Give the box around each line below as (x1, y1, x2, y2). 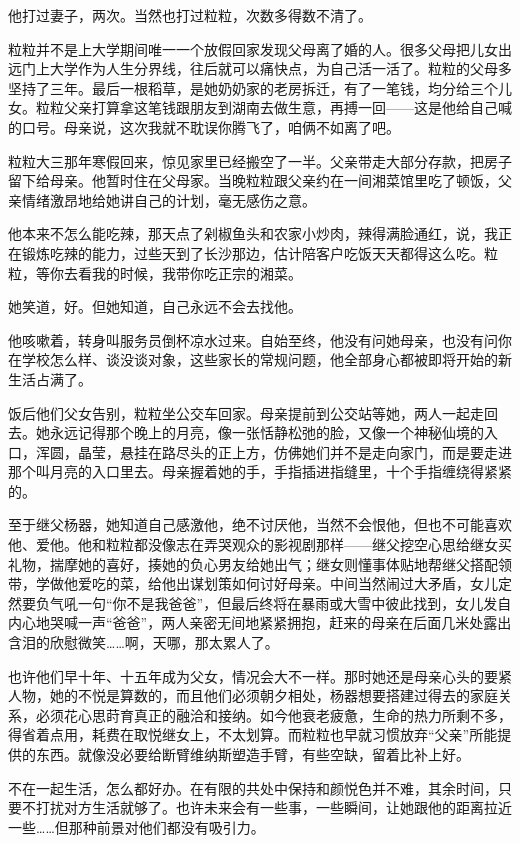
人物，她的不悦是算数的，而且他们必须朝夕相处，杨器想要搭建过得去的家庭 (8, 685, 498, 706)
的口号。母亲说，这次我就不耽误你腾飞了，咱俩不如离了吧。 (8, 116, 400, 137)
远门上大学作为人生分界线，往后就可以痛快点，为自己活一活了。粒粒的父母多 (8, 58, 512, 79)
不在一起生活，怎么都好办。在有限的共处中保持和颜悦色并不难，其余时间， (8, 777, 498, 798)
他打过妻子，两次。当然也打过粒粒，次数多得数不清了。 (8, 5, 372, 25)
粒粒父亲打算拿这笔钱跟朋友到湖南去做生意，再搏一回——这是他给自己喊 (35, 97, 512, 118)
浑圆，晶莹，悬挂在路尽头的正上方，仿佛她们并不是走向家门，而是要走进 (35, 441, 512, 462)
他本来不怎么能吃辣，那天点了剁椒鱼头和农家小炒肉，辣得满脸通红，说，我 (8, 223, 498, 244)
